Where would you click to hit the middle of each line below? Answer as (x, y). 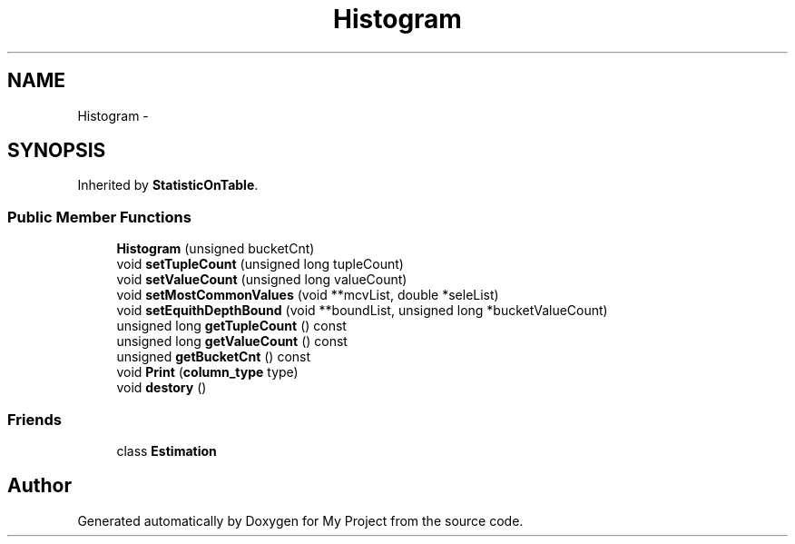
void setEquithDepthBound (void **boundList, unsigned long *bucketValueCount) (362, 311)
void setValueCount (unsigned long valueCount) (262, 280)
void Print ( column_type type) (207, 372)
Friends (34, 419)
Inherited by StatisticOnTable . (168, 185)
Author (39, 486)
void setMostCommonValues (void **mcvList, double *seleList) (308, 295)
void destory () (162, 388)
